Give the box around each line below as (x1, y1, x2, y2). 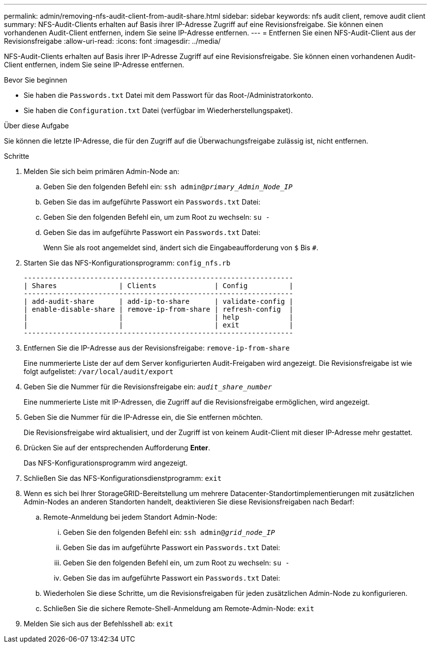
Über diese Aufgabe (4, 121, 69, 130)
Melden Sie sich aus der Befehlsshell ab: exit (24, 619, 174, 628)
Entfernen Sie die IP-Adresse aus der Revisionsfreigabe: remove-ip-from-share (24, 344, 290, 352)
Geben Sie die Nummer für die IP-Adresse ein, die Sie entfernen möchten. (24, 413, 263, 421)
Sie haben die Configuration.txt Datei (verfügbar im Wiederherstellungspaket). (24, 106, 293, 115)
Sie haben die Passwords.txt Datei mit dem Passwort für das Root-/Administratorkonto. (24, 91, 313, 99)
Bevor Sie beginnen (4, 76, 67, 84)
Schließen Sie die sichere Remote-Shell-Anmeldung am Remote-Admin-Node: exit (43, 604, 314, 613)
